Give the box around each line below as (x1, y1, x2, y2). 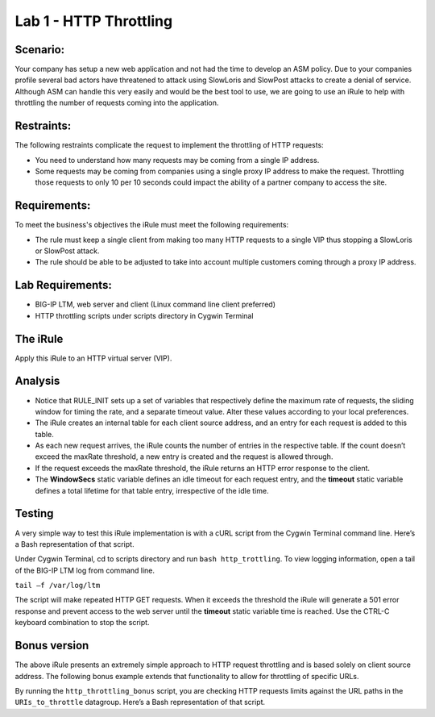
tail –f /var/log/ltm (14, 581, 101, 590)
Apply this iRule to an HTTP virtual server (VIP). (14, 353, 172, 363)
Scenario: (14, 43, 65, 56)
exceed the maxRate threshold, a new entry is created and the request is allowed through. (35, 452, 333, 461)
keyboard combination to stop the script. (14, 618, 150, 627)
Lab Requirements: (14, 278, 112, 292)
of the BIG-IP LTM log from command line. (14, 565, 155, 575)
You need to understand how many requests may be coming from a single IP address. (35, 155, 320, 165)
